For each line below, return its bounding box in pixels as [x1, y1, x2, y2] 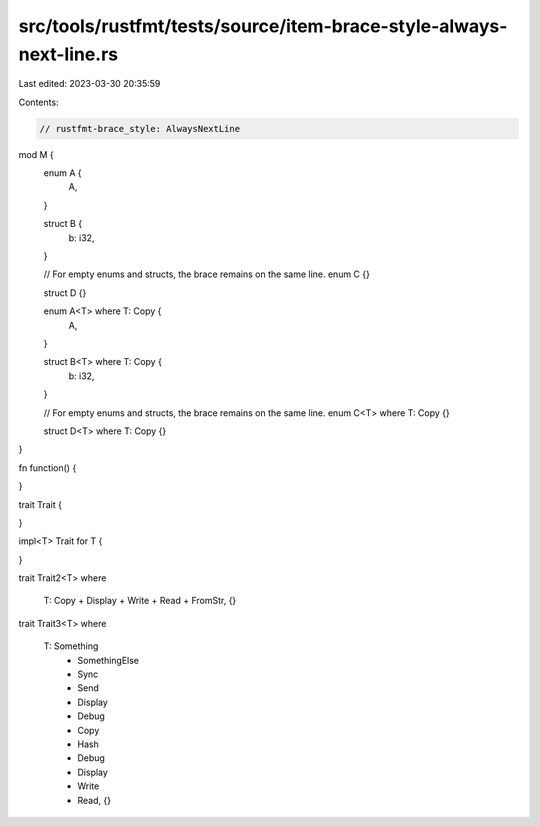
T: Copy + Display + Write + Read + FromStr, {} [43, 595, 237, 607]
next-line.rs [18, 43, 119, 65]
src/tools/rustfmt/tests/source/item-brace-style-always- [18, 15, 508, 37]
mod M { [18, 148, 54, 160]
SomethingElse [77, 654, 140, 666]
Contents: [18, 96, 59, 108]
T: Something [43, 640, 99, 652]
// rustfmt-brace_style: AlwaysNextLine [39, 123, 240, 134]
